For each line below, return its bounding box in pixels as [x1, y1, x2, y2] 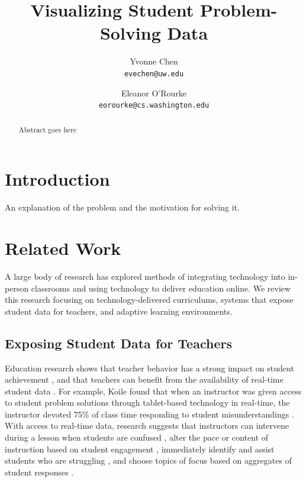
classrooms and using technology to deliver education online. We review [31, 282, 291, 294]
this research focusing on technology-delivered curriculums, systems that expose [5, 293, 294, 306]
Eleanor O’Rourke [121, 86, 187, 99]
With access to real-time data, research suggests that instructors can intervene [5, 419, 289, 432]
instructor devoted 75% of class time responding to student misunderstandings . [5, 407, 294, 420]
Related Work [5, 235, 121, 260]
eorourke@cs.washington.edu [98, 101, 210, 110]
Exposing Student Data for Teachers [5, 334, 232, 352]
